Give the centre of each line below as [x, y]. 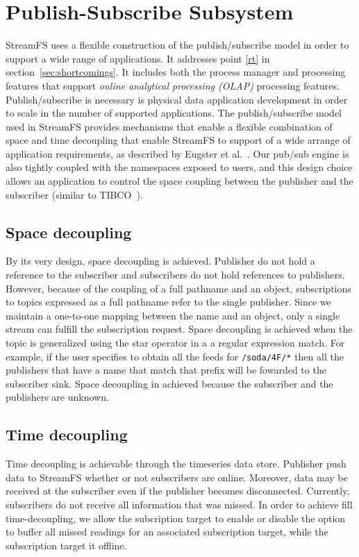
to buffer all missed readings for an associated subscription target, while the [167, 532]
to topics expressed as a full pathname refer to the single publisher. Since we [168, 302]
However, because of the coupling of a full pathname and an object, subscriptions [178, 288]
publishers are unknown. [57, 397]
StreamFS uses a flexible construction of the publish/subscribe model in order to [177, 45]
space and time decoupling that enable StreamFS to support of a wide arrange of [178, 140]
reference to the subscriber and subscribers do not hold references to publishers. [175, 275]
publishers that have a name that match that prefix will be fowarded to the [166, 370]
